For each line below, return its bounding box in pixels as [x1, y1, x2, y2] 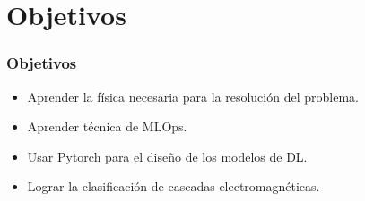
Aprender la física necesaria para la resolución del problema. [27, 87, 359, 105]
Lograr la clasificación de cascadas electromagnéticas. [27, 177, 320, 196]
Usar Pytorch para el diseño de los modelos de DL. [27, 147, 308, 165]
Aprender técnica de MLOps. [27, 117, 187, 136]
